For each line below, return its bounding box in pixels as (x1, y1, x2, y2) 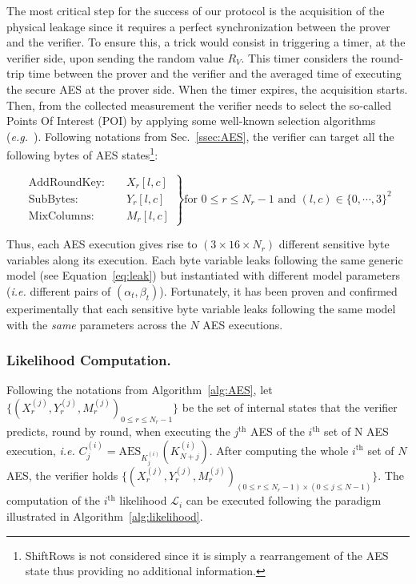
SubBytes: (28, 193, 78, 205)
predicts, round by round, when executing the (6, 423, 230, 440)
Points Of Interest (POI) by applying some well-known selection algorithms (6, 112, 376, 129)
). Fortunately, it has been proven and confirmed (159, 282, 398, 299)
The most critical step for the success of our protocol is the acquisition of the (6, 2, 385, 18)
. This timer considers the (241, 49, 367, 66)
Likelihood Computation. (6, 350, 171, 370)
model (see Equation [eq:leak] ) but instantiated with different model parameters (6, 267, 401, 284)
